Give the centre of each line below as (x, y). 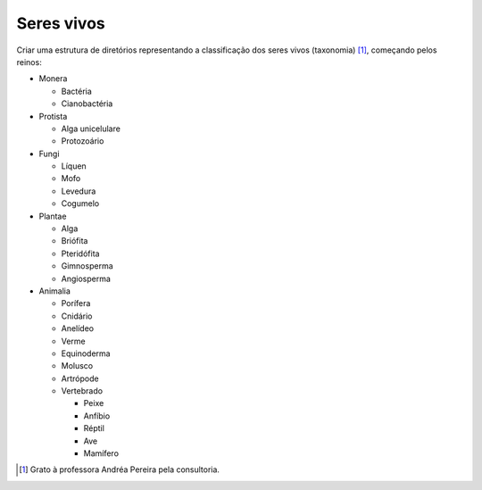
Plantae (53, 216)
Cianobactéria (87, 104)
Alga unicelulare (91, 129)
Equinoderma (86, 353)
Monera (53, 79)
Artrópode (80, 378)
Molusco (77, 366)
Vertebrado (82, 391)
